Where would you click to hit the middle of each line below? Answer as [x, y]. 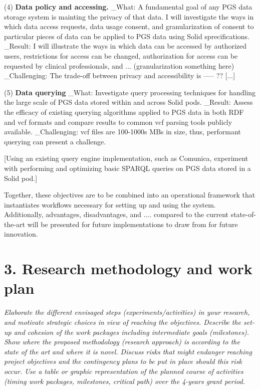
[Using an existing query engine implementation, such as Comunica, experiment [126, 158]
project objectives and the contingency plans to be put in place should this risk [123, 361]
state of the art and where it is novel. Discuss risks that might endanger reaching [128, 351]
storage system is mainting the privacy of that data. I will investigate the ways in [129, 16]
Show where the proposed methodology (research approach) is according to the [122, 342]
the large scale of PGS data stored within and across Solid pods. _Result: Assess [128, 102]
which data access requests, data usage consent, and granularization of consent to [129, 26]
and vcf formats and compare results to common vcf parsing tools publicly [118, 122]
